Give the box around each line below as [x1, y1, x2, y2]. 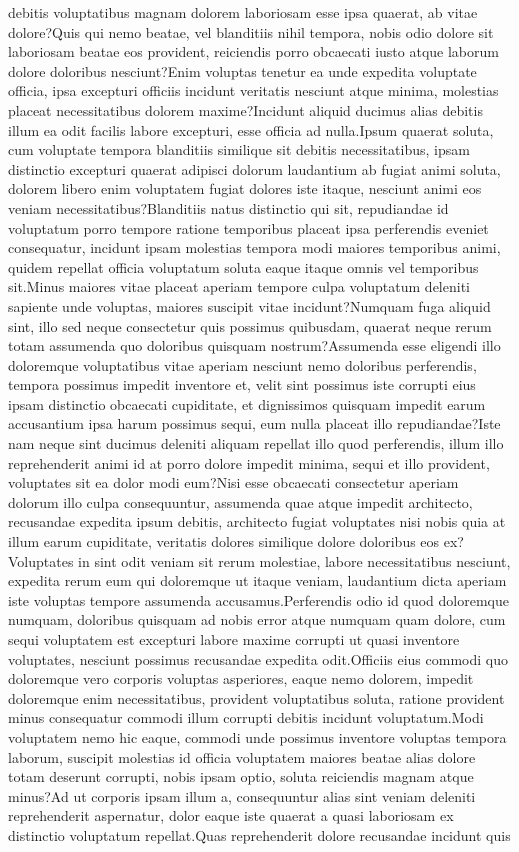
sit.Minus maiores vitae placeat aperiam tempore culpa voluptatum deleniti [8, 276, 470, 297]
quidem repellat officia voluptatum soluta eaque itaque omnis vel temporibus [8, 256, 479, 277]
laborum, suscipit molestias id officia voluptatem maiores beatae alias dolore [8, 746, 476, 767]
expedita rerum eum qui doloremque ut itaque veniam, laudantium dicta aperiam [8, 570, 507, 591]
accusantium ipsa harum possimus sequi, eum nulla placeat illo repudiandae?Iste [8, 413, 501, 434]
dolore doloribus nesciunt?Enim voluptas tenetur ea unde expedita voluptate [8, 60, 477, 81]
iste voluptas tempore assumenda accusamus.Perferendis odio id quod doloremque [8, 589, 510, 610]
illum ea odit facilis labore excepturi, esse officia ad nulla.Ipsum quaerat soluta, [8, 119, 494, 140]
